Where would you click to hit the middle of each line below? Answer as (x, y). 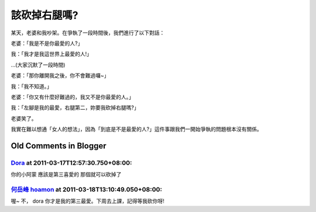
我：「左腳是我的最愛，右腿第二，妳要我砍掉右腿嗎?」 (75, 107)
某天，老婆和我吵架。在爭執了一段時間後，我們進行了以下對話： (88, 33)
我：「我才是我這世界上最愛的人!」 (51, 54)
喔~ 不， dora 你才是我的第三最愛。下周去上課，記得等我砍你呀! (88, 201)
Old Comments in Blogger (59, 146)
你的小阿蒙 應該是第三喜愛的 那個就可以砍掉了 (66, 175)
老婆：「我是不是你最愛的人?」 (47, 43)
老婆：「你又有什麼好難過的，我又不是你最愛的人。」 (72, 97)
